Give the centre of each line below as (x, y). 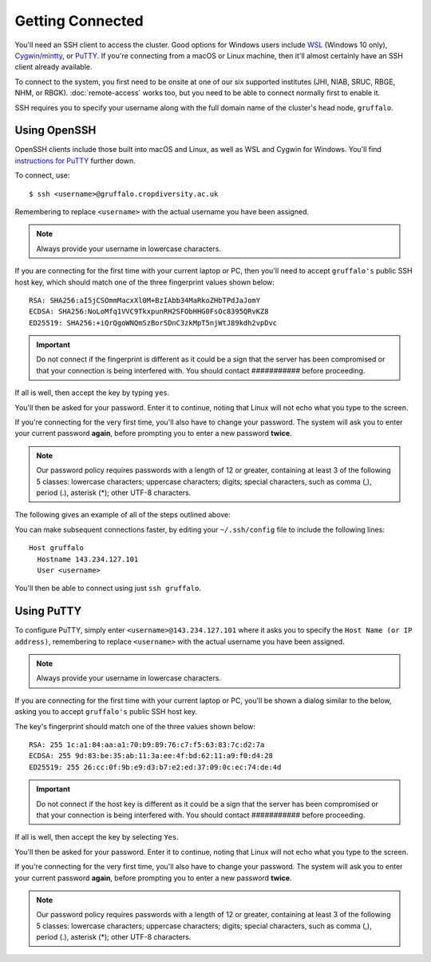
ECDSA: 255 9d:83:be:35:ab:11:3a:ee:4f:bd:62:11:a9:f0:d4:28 (151, 756)
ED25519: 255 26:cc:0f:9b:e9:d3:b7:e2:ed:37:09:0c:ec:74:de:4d (155, 767)
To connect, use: (42, 175)
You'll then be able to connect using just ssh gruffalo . (108, 589)
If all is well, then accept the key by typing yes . (92, 393)
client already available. (53, 67)
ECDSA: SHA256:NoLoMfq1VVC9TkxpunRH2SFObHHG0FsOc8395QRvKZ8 (149, 311)
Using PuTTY (48, 611)
